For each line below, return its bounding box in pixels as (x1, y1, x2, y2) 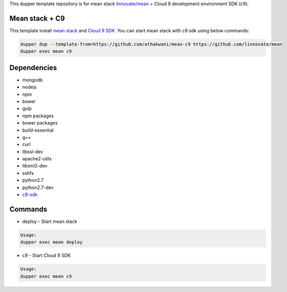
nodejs (22, 84, 37, 90)
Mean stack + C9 (9, 14, 65, 23)
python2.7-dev (22, 184, 54, 191)
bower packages (22, 120, 58, 126)
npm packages (22, 113, 54, 119)
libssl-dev (22, 149, 44, 155)
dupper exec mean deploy (20, 239, 83, 245)
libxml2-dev (22, 163, 48, 169)
